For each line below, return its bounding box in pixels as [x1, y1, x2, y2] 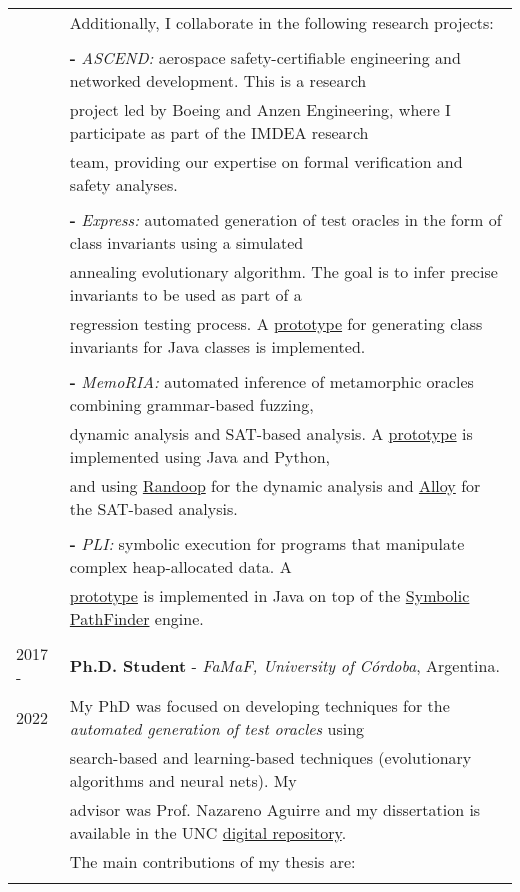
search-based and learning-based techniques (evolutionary [69, 746, 472, 769]
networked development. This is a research [69, 69, 367, 92]
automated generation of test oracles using [69, 717, 365, 740]
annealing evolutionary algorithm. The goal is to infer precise [69, 260, 498, 283]
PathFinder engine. [69, 607, 204, 630]
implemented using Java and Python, [69, 445, 330, 468]
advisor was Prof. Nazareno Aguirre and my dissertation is [69, 798, 481, 821]
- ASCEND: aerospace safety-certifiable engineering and [69, 46, 461, 69]
